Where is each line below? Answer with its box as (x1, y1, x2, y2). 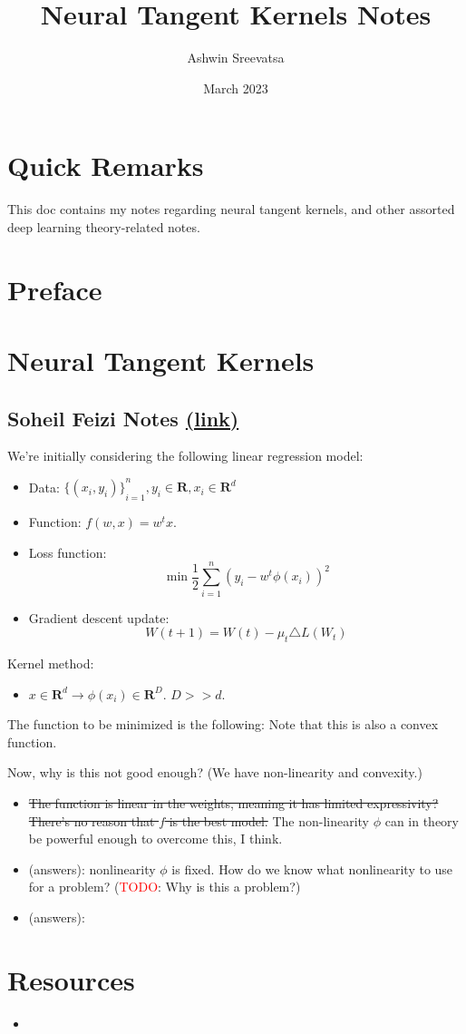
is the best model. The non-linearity (169, 811, 369, 830)
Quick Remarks (7, 147, 204, 184)
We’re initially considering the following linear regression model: (7, 446, 364, 465)
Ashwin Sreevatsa (187, 48, 285, 67)
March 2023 (203, 78, 268, 97)
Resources (7, 961, 135, 998)
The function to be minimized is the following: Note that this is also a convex (7, 715, 439, 734)
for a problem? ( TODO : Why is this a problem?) (28, 877, 301, 896)
